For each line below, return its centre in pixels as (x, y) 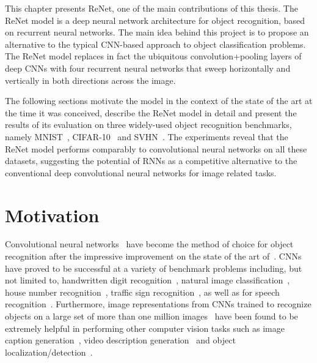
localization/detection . (49, 352)
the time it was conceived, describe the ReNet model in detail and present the (151, 112)
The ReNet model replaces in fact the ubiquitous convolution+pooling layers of (153, 56)
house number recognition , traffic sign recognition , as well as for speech (142, 292)
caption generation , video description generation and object (120, 340)
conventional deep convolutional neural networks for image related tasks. (141, 172)
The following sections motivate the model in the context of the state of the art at (159, 101)
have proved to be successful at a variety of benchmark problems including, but (154, 268)
